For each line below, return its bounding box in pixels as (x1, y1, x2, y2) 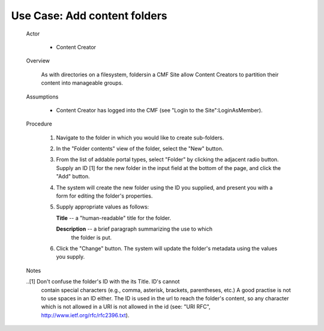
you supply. (56, 253, 85, 261)
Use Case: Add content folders (11, 9, 167, 22)
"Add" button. (56, 173, 90, 180)
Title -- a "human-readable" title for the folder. (56, 214, 172, 222)
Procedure (26, 120, 52, 127)
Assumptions (26, 93, 59, 100)
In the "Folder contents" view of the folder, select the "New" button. (56, 145, 224, 153)
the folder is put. (71, 234, 112, 241)
